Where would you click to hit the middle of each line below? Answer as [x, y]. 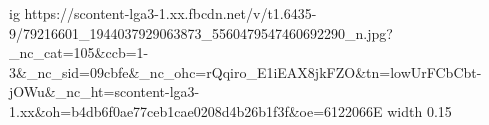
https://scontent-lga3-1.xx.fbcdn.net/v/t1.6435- [170, 13]
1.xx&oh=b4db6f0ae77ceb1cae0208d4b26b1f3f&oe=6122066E [196, 110]
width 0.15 [419, 110]
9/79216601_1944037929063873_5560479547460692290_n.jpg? [201, 32]
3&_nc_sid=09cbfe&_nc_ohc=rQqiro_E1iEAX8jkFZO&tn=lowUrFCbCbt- [245, 71]
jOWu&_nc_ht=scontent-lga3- [104, 91]
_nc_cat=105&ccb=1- [79, 52]
